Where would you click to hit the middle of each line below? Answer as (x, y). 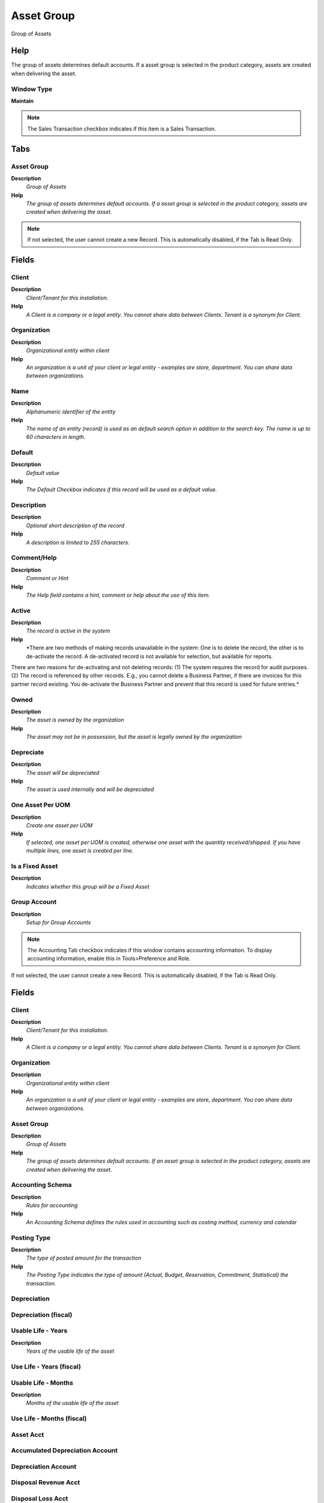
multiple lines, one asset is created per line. (80, 851)
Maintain (22, 101)
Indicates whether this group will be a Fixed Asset (88, 886)
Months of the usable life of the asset (73, 1403)
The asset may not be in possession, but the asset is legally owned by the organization (134, 737)
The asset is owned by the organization (75, 720)
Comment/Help (34, 558)
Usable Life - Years (39, 1330)
